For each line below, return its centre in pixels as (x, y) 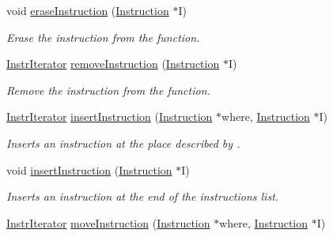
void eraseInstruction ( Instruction (88, 10)
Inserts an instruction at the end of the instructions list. (143, 196)
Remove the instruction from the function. (108, 90)
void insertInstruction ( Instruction (89, 169)
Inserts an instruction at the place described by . (123, 143)
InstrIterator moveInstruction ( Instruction (108, 222)
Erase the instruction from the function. (103, 37)
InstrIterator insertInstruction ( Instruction (110, 117)
